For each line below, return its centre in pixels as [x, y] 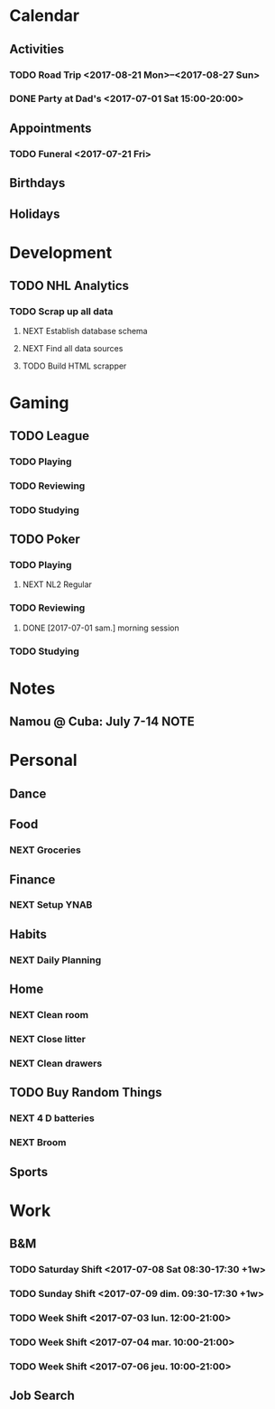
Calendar [44, 16]
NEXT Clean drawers [56, 1063]
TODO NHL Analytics [69, 286]
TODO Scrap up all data [61, 312]
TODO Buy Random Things [86, 1092]
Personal [44, 760]
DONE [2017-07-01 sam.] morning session [101, 628]
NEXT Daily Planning [55, 960]
